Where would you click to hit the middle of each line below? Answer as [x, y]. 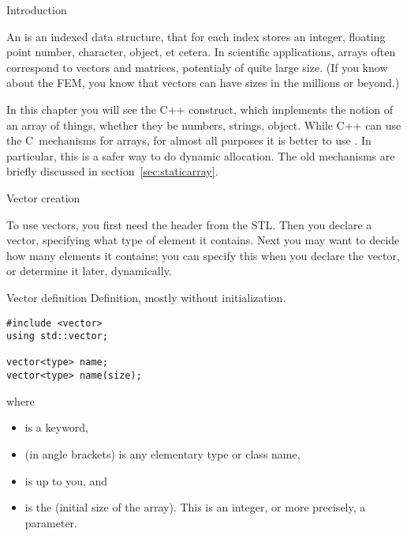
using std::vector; [57, 336]
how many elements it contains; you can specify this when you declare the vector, [203, 255]
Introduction [37, 9]
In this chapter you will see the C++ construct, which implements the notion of [200, 109]
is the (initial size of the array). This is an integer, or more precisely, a [195, 507]
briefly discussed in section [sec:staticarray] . [112, 171]
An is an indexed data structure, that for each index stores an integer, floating [196, 36]
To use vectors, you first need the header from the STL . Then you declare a [189, 224]
